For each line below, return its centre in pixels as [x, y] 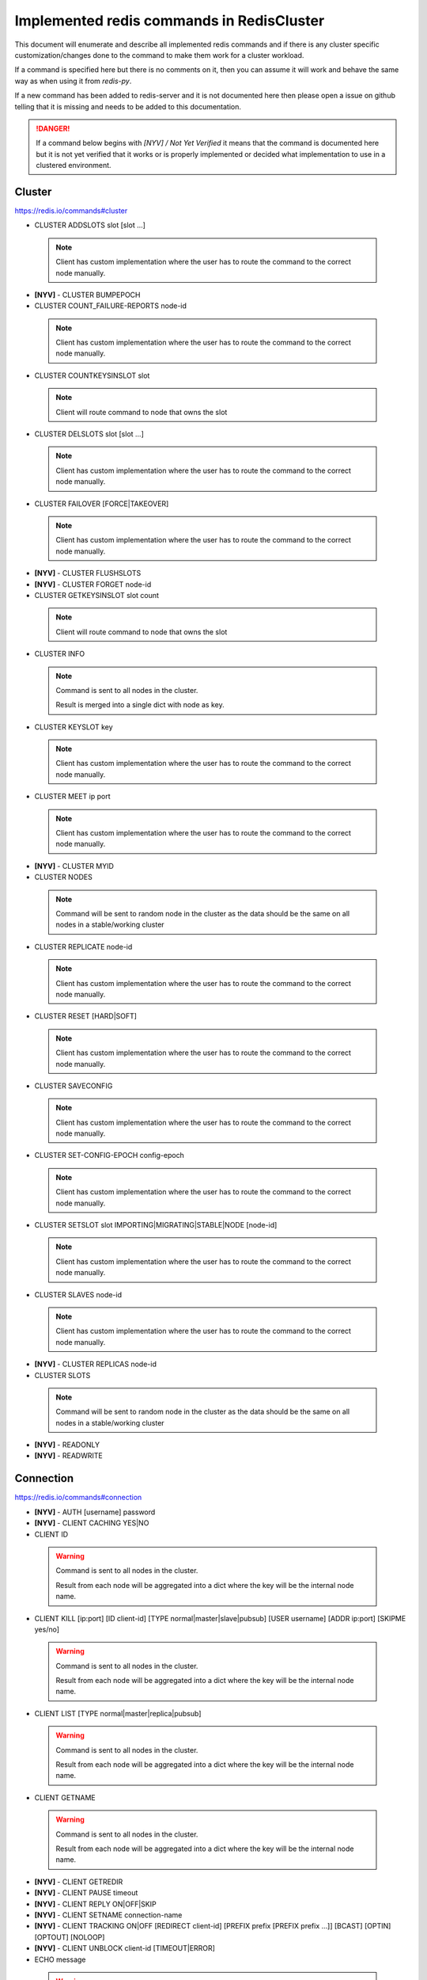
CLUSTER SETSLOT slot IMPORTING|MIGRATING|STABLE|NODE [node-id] [156, 1225]
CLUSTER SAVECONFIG [74, 1086]
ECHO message [60, 1959]
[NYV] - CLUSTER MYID [74, 866]
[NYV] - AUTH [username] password [95, 1512]
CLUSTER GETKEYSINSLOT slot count [97, 595]
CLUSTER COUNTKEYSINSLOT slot [92, 375]
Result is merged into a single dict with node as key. [140, 705]
